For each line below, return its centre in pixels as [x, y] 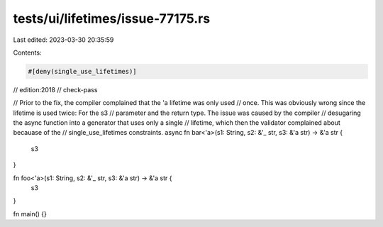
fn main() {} [30, 214]
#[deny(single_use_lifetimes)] [83, 71]
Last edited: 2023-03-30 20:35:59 [63, 40]
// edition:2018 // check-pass [55, 89]
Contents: [27, 52]
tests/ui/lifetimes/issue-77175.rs [112, 18]
